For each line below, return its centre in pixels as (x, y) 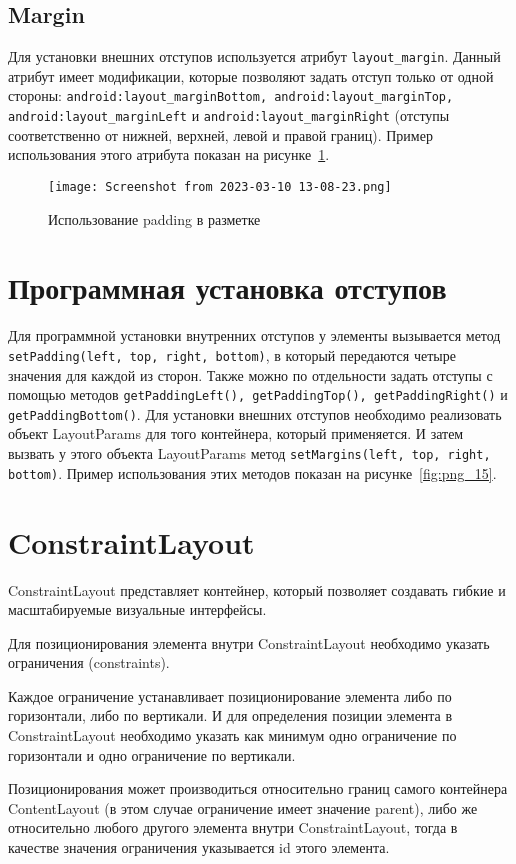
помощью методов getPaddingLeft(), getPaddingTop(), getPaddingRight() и (258, 394)
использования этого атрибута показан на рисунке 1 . (169, 154)
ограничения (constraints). (89, 662)
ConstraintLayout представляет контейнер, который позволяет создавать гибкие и (257, 589)
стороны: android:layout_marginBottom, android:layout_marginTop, (231, 95)
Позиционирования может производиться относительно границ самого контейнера (258, 788)
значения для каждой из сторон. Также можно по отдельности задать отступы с (250, 374)
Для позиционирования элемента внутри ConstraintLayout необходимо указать (249, 642)
